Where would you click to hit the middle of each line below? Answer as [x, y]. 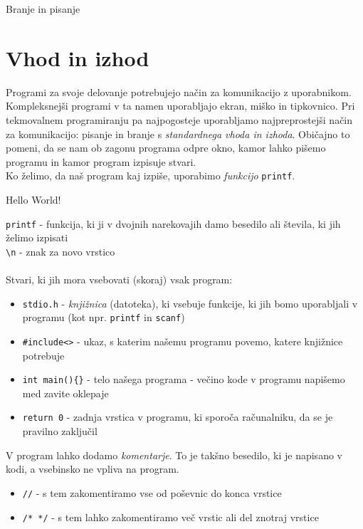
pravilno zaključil [60, 431]
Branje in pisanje [43, 9]
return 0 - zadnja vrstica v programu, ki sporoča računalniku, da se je [178, 417]
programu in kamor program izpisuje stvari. [101, 161]
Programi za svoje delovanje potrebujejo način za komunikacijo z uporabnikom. [179, 91]
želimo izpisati [37, 237]
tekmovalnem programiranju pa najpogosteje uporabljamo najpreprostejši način [179, 119]
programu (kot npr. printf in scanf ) [104, 317]
